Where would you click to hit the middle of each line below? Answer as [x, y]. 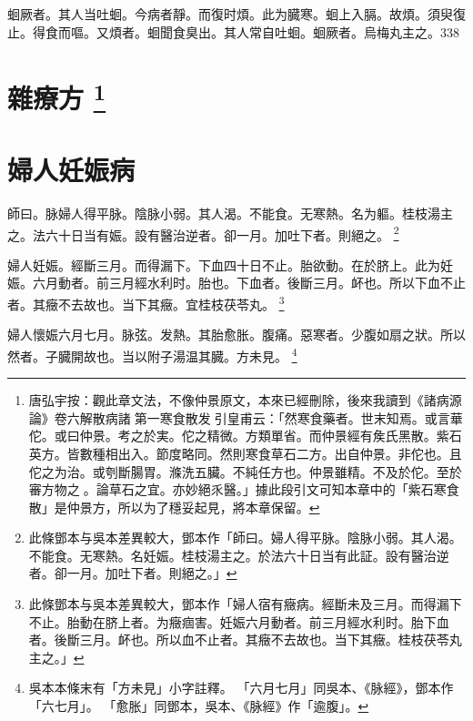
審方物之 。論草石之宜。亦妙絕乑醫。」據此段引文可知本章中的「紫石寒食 [244, 489]
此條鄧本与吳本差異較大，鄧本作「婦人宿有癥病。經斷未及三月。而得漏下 [245, 604]
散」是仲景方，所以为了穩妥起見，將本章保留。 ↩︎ [174, 507]
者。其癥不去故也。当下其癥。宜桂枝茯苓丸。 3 [146, 303]
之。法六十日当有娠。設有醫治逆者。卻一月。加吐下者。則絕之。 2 [203, 233]
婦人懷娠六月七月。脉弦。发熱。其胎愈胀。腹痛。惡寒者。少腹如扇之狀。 [224, 335]
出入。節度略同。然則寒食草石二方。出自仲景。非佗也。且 [290, 453]
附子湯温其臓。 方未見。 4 [222, 354]
